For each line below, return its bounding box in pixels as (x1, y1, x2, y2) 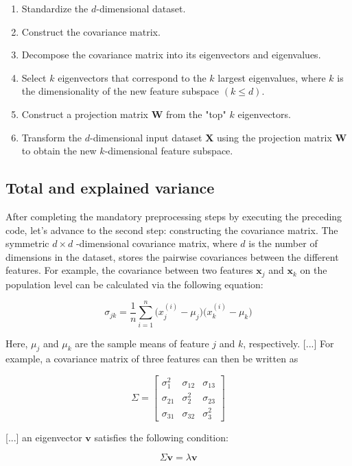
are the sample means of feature (75, 336, 209, 350)
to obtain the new (21, 143, 97, 158)
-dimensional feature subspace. (104, 143, 233, 158)
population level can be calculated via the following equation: (5, 277, 263, 291)
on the (300, 263, 327, 277)
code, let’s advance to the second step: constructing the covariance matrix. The (5, 222, 338, 237)
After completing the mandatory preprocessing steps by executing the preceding (5, 209, 342, 223)
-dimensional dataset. (96, 1, 186, 15)
